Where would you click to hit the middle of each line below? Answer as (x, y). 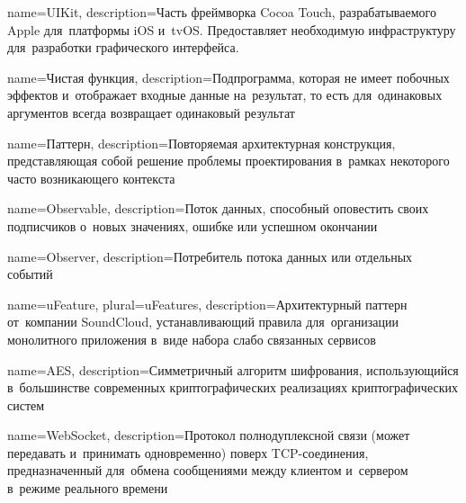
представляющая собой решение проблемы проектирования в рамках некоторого (229, 161)
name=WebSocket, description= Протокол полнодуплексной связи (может (209, 435)
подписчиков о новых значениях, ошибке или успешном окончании (193, 225)
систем (26, 404)
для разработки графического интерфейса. (123, 47)
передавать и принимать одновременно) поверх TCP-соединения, (188, 452)
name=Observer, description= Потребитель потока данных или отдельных (210, 256)
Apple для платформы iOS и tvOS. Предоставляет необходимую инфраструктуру (232, 29)
